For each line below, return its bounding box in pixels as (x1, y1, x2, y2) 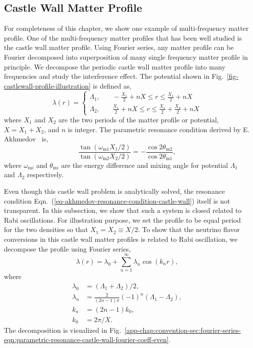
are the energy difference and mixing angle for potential (61, 160, 228, 170)
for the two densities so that (4, 224, 88, 234)
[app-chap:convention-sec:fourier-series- (124, 325, 241, 335)
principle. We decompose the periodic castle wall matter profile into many (4, 61, 226, 71)
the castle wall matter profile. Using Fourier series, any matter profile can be (4, 42, 234, 52)
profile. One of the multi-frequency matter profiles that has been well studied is (4, 32, 242, 43)
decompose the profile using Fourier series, (4, 243, 131, 254)
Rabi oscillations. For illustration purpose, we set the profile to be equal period (4, 214, 241, 225)
